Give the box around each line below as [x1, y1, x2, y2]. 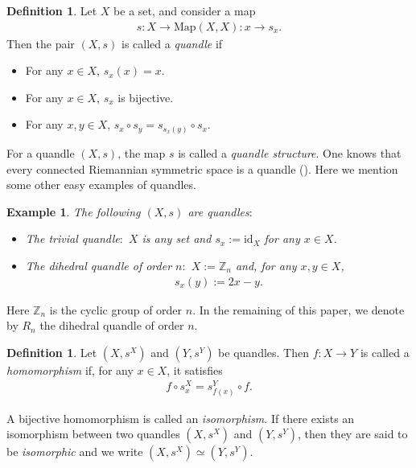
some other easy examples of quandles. [6, 176, 196, 193]
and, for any [235, 257, 297, 273]
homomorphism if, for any [6, 361, 134, 378]
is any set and [142, 230, 212, 247]
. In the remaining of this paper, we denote [192, 301, 405, 318]
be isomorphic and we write [6, 443, 143, 460]
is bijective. [117, 88, 174, 105]
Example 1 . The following [6, 203, 141, 220]
